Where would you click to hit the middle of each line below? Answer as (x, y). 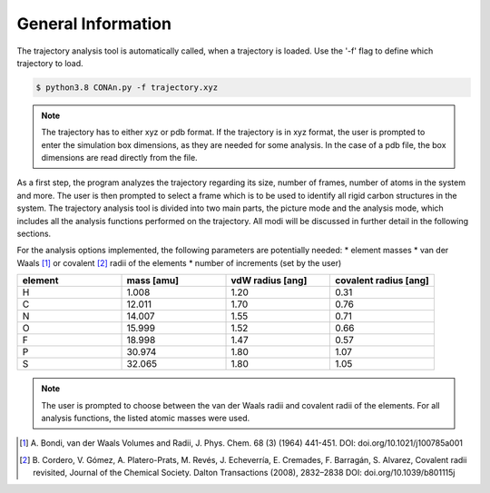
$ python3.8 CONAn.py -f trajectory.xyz (127, 87)
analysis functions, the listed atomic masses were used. (146, 418)
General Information (94, 24)
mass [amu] (152, 281)
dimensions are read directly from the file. (120, 158)
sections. (34, 234)
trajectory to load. (50, 63)
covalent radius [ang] (382, 281)
